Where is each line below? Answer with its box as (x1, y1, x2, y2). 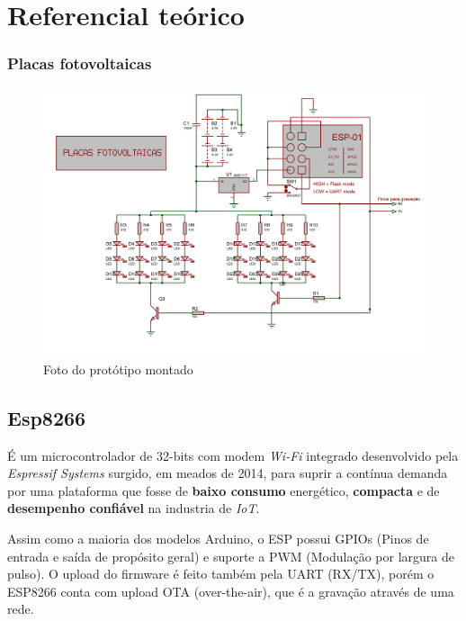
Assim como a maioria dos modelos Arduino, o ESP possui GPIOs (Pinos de (7, 529, 429, 548)
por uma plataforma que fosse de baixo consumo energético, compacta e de (7, 481, 440, 499)
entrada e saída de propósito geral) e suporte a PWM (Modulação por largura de (7, 546, 454, 565)
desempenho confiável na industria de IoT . (7, 499, 260, 517)
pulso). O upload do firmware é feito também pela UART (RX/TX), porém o (7, 564, 435, 583)
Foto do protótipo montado (43, 359, 193, 378)
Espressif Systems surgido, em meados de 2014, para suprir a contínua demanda (7, 463, 448, 482)
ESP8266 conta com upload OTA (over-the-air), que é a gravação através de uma (7, 581, 454, 600)
